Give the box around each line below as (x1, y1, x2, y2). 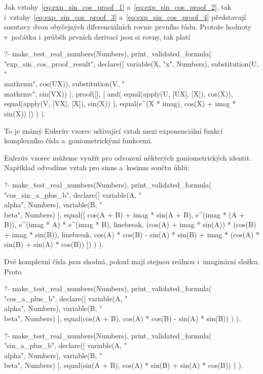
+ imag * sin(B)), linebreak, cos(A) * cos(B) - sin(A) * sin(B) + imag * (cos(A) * (4, 229, 259, 239)
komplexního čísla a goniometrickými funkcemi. (4, 135, 153, 146)
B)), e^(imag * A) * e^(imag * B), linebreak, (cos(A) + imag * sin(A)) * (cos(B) (4, 219, 256, 230)
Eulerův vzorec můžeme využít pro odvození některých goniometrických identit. (4, 152, 252, 163)
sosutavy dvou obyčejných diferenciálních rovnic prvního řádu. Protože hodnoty (4, 21, 251, 32)
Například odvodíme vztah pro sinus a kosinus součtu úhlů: (4, 162, 190, 173)
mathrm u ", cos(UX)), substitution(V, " (4, 78, 125, 89)
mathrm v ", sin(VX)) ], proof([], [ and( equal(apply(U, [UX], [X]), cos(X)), (4, 88, 233, 99)
